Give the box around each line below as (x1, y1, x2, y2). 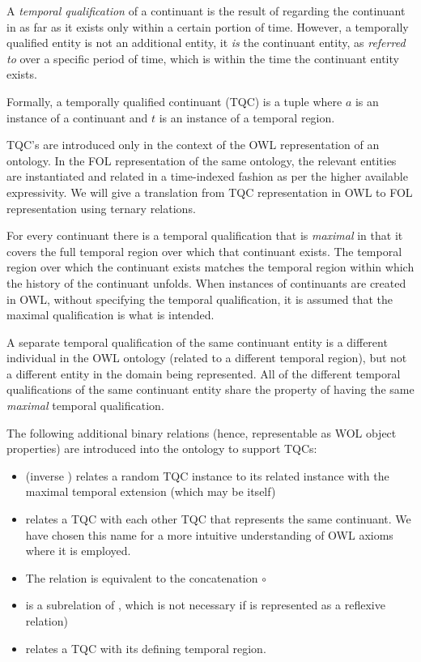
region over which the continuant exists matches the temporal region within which (6, 258, 415, 275)
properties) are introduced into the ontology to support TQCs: (6, 440, 317, 457)
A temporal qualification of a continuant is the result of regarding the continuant (6, 2, 406, 19)
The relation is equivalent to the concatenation (25, 569, 258, 586)
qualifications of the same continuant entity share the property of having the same (6, 381, 415, 398)
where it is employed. (25, 542, 131, 559)
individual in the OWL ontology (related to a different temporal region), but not (6, 349, 407, 366)
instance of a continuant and (6, 109, 148, 126)
